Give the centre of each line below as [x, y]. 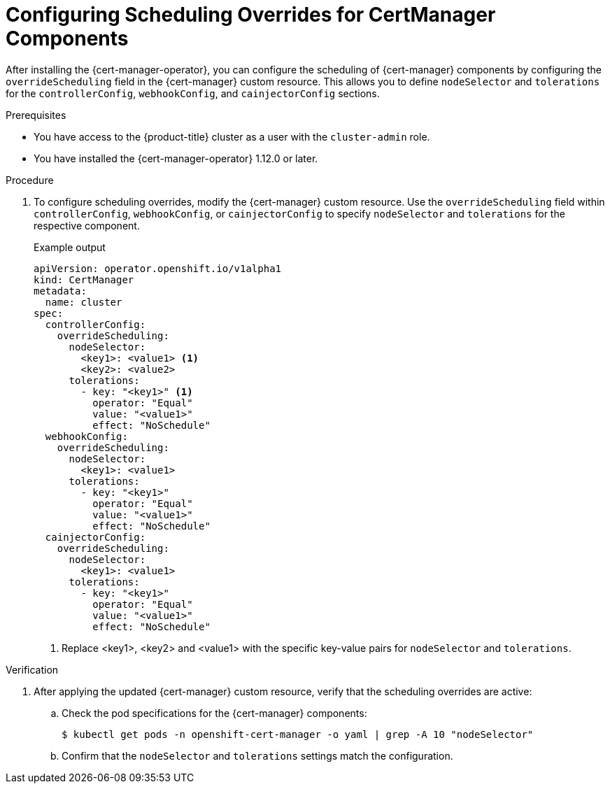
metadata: [60, 291]
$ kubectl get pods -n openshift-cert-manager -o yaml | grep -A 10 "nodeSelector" [298, 734]
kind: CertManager [84, 279]
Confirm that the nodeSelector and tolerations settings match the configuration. [257, 755]
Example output [70, 247]
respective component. [87, 225]
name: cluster [84, 302]
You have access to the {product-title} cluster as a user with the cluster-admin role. [232, 136]
